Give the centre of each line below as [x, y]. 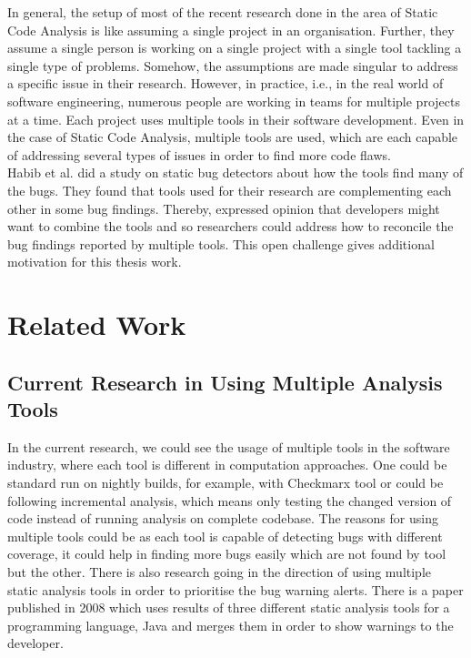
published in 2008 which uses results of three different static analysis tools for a [229, 607]
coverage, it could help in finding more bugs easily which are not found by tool [227, 554]
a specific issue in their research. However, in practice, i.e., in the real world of [225, 83]
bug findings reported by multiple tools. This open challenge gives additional [221, 243]
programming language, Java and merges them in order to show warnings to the [230, 625]
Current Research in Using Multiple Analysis [225, 382]
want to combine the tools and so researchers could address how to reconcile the [230, 226]
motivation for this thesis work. [95, 262]
